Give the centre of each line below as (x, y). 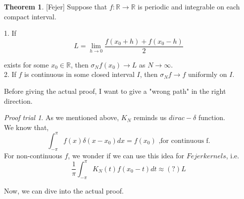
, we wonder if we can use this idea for (126, 155)
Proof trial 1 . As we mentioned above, (62, 117)
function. (212, 117)
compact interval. (30, 16)
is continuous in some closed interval (79, 74)
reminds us (150, 117)
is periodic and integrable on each (189, 6)
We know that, (26, 127)
